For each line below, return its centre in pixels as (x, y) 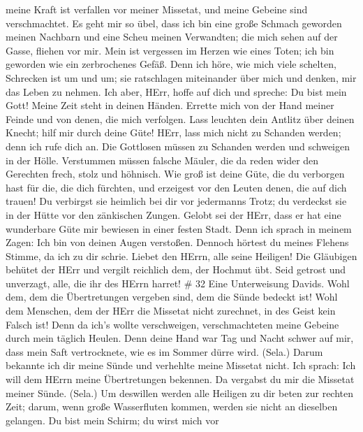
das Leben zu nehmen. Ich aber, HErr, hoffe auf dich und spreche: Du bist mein (176, 91)
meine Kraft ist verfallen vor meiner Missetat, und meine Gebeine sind (157, 9)
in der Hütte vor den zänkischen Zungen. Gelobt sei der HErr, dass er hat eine (173, 214)
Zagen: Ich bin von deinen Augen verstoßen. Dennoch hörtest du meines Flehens (177, 242)
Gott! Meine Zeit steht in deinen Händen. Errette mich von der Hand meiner (170, 105)
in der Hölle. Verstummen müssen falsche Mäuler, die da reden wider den (162, 160)
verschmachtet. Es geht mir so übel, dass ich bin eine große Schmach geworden (174, 23)
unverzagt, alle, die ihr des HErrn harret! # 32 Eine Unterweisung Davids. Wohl (178, 283)
